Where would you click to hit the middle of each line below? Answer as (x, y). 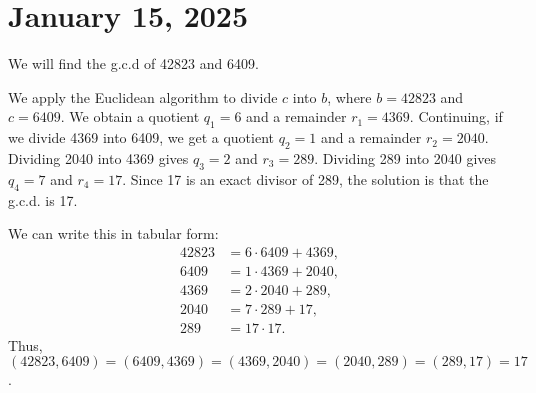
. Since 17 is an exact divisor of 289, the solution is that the (305, 178)
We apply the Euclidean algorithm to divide (143, 96)
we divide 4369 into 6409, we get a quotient (141, 137)
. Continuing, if (456, 116)
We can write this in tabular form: (113, 233)
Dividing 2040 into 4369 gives (98, 157)
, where (349, 96)
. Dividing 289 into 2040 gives (405, 157)
